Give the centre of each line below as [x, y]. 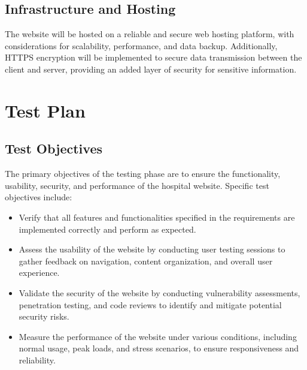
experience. [39, 273]
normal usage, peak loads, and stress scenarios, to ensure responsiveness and [159, 348]
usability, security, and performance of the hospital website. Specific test [137, 185]
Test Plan [45, 110]
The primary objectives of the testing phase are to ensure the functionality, [143, 174]
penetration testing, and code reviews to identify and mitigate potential [150, 304]
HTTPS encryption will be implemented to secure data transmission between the [153, 57]
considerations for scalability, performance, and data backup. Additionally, [141, 45]
